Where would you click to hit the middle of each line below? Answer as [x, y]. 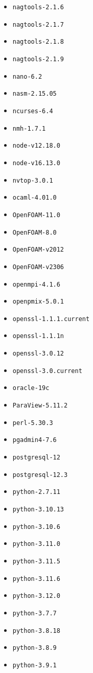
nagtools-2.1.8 [38, 42]
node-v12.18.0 [36, 146]
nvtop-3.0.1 [33, 180]
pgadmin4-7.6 [34, 440]
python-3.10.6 [36, 527]
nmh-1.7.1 [29, 128]
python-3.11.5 [36, 561]
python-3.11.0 [36, 544]
